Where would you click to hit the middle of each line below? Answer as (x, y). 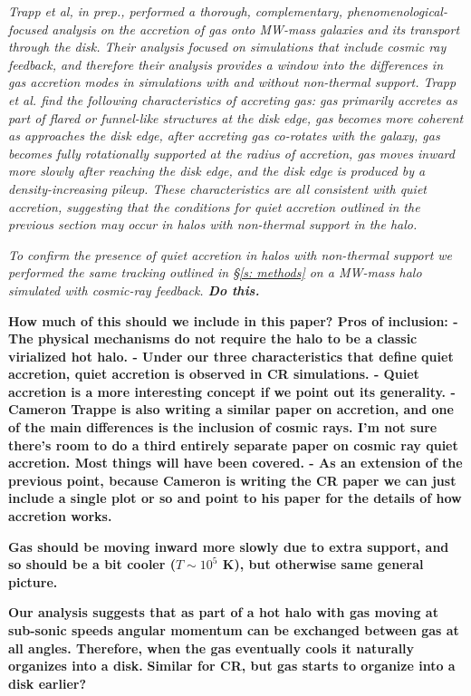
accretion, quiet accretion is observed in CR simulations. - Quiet (214, 374)
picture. (33, 581)
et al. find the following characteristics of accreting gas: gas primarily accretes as (233, 99)
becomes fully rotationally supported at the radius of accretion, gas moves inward (231, 153)
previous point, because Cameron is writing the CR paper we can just (232, 480)
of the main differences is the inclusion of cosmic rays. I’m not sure (223, 427)
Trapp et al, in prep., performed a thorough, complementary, (175, 11)
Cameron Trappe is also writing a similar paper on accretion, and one (231, 409)
